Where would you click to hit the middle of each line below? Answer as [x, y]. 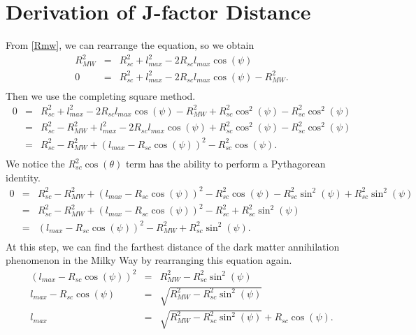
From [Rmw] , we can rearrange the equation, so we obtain [130, 45]
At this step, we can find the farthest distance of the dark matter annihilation [173, 246]
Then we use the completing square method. [101, 95]
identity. [23, 177]
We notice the [35, 164]
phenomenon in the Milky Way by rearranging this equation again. [149, 260]
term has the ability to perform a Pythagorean [225, 164]
